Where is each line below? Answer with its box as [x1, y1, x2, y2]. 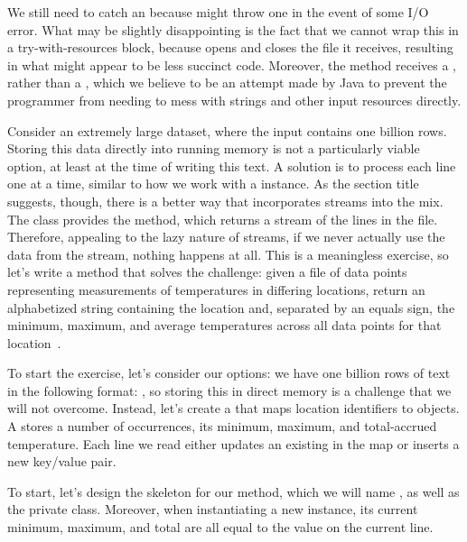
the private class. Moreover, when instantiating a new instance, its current [7, 500, 418, 519]
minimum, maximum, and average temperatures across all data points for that [7, 316, 442, 335]
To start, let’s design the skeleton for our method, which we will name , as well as [7, 482, 460, 501]
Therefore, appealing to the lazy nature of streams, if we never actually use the [7, 227, 445, 246]
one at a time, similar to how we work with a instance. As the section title [7, 174, 419, 193]
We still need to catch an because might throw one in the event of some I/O [7, 3, 429, 21]
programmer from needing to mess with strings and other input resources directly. [7, 90, 462, 109]
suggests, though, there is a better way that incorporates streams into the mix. [7, 191, 444, 210]
